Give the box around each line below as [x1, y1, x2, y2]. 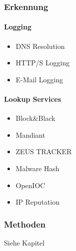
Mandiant [15, 129, 45, 140]
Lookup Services [4, 94, 61, 104]
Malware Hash [15, 163, 60, 173]
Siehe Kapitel [4, 238, 45, 248]
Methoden [4, 218, 46, 230]
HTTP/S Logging [15, 57, 70, 68]
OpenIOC [15, 180, 45, 190]
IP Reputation [15, 197, 60, 207]
